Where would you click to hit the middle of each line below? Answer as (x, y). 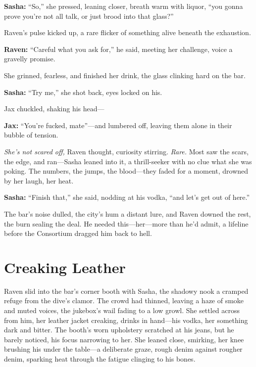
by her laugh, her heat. (39, 180)
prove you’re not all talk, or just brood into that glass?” (89, 16)
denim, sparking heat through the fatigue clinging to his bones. (100, 358)
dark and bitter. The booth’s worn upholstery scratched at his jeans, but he (119, 330)
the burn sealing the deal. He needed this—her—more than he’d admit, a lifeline (126, 223)
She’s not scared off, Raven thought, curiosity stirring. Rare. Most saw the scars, (126, 151)
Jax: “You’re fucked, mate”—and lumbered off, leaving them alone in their (118, 125)
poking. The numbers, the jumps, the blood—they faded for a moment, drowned (126, 171)
